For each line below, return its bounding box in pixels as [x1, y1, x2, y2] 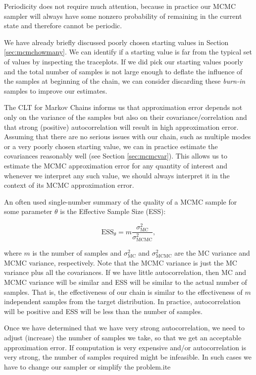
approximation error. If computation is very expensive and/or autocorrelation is [4, 342, 247, 352]
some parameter [4, 206, 52, 216]
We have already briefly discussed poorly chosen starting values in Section [4, 37, 229, 47]
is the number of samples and [32, 248, 122, 258]
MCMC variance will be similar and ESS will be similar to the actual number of [4, 277, 247, 287]
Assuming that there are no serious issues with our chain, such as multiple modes [4, 131, 251, 142]
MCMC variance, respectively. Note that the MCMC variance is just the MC [4, 257, 237, 268]
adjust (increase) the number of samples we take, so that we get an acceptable [4, 332, 242, 342]
